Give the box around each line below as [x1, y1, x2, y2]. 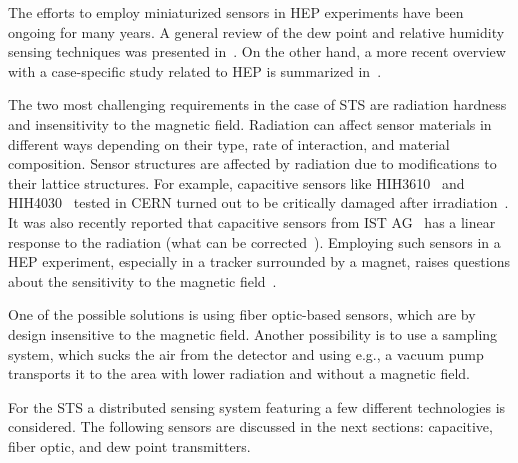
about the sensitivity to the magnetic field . [8, 270, 277, 291]
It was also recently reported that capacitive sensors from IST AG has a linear [8, 211, 496, 232]
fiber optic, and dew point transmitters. [8, 435, 251, 456]
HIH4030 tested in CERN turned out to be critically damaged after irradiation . [8, 192, 509, 213]
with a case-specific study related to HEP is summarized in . [8, 60, 382, 81]
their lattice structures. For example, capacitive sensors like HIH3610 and [8, 172, 465, 193]
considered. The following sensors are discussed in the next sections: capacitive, [8, 416, 493, 437]
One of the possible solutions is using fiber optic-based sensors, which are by [8, 304, 476, 325]
